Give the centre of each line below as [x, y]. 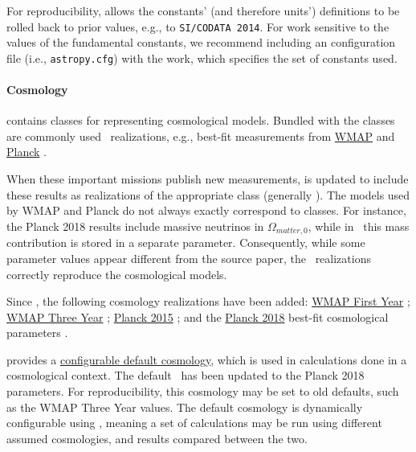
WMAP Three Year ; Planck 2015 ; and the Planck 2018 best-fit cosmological [198, 316]
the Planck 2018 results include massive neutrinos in [135, 226]
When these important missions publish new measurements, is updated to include [208, 179]
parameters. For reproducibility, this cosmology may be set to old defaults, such [203, 391]
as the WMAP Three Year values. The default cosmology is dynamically [185, 407]
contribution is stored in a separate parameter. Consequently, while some [186, 242]
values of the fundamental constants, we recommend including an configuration [201, 42]
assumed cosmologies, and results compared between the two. [157, 438]
